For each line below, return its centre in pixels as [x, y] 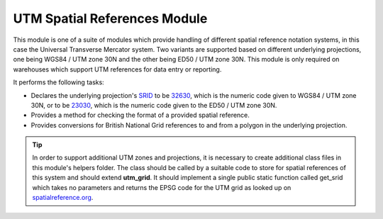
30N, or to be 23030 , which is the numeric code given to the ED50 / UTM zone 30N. [154, 105]
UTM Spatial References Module [110, 18]
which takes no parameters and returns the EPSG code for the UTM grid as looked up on [162, 187]
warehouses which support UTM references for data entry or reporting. [117, 69]
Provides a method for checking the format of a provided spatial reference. [140, 115]
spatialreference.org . [63, 198]
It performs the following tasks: [59, 82]
